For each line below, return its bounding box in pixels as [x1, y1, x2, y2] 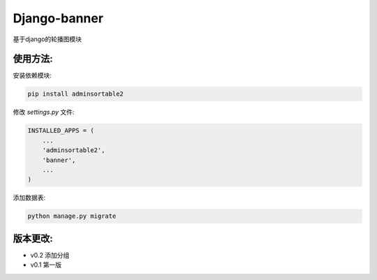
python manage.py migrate [27, 212, 117, 220]
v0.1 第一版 [30, 260, 62, 269]
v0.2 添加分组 [30, 251, 70, 259]
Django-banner [13, 10, 104, 26]
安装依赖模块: [13, 71, 52, 80]
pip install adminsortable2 [27, 90, 124, 98]
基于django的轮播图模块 [13, 35, 82, 43]
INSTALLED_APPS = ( [27, 126, 94, 135]
